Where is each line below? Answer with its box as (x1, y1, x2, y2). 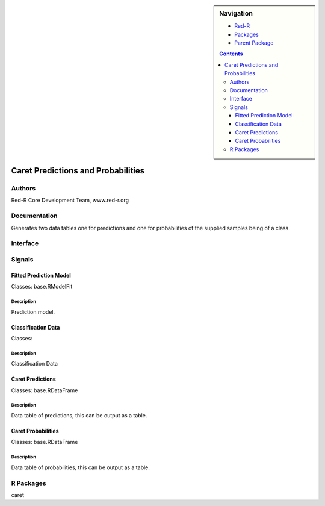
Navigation (219, 10, 253, 17)
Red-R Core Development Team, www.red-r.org (11, 196, 129, 204)
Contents (219, 50, 243, 57)
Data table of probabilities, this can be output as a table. (11, 464, 150, 471)
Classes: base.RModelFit (11, 283, 73, 290)
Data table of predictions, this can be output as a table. (11, 412, 147, 419)
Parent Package (234, 39, 274, 46)
